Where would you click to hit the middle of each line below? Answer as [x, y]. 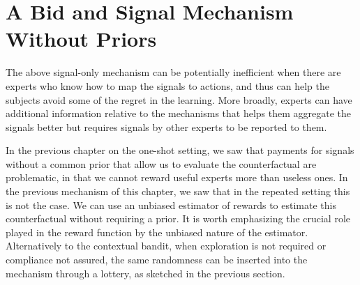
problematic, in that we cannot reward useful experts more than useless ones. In [177, 177]
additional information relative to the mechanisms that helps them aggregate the [179, 113]
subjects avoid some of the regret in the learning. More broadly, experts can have [179, 99]
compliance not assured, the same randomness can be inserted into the [157, 260]
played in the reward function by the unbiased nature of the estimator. [157, 232]
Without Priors [81, 39]
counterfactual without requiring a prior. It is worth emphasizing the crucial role [178, 218]
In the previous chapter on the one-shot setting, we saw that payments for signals [180, 150]
